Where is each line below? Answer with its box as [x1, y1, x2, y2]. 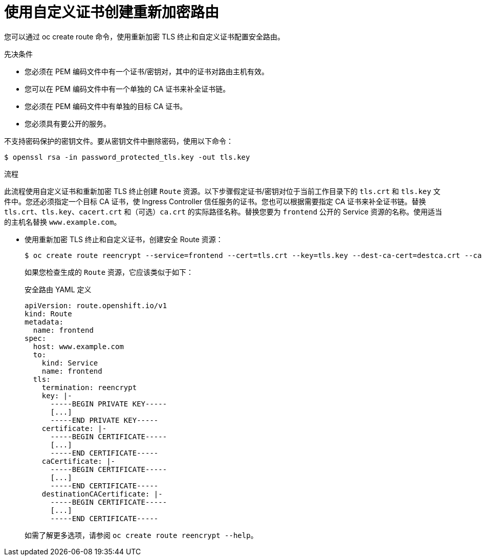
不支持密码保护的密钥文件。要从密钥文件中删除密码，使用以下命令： [4, 136, 233, 145]
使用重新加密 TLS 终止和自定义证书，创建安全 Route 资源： [25, 234, 223, 244]
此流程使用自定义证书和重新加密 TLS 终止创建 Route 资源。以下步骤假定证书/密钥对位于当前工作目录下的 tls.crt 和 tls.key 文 [4, 186, 441, 196]
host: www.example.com [33, 342, 124, 351]
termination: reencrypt [41, 383, 137, 392]
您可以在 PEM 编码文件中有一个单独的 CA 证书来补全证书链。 [25, 84, 230, 93]
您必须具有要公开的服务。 [25, 119, 111, 128]
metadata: [25, 317, 63, 326]
